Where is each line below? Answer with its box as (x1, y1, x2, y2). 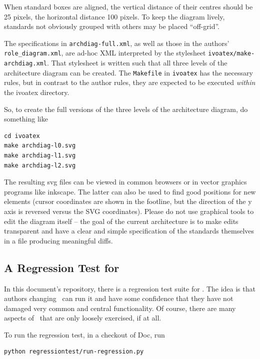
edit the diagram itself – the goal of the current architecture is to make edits (4, 215, 238, 226)
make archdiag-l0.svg (4, 142, 76, 149)
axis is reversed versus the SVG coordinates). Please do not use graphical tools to (4, 205, 254, 216)
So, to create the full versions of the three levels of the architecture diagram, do (4, 103, 248, 114)
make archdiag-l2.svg (4, 161, 76, 169)
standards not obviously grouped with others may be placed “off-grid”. (4, 21, 219, 31)
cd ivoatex (4, 132, 40, 139)
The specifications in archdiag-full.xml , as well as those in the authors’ (4, 37, 229, 48)
